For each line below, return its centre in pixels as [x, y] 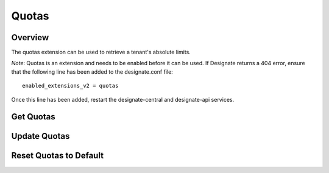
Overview [30, 37]
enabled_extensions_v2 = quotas [70, 86]
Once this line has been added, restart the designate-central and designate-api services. [123, 99]
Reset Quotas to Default [57, 156]
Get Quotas [33, 117]
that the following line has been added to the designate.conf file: [92, 72]
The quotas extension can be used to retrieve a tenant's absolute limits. [101, 52]
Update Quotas [41, 136]
